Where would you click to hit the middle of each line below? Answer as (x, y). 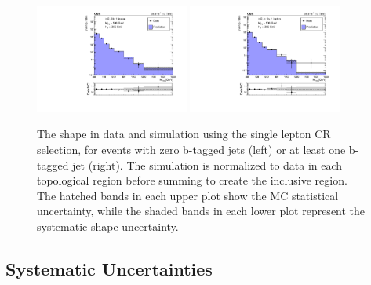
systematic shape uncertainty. (108, 226)
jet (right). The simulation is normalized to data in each (207, 164)
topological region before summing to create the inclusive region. (192, 180)
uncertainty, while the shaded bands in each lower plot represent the (201, 211)
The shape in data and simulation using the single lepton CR (184, 134)
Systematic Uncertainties (109, 268)
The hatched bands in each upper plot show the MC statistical (188, 195)
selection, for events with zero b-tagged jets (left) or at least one (191, 150)
